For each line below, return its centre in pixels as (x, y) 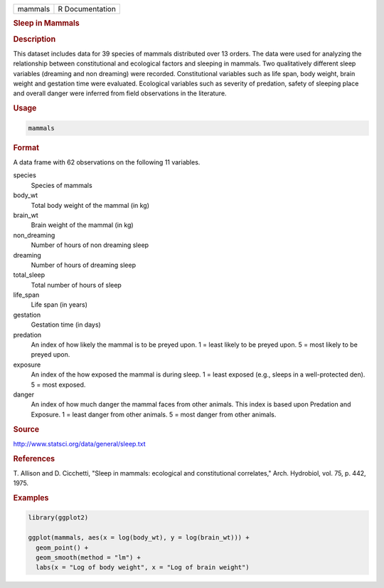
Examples (31, 498)
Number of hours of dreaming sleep (84, 265)
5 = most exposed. (58, 384)
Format (26, 147)
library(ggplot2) (58, 518)
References (34, 458)
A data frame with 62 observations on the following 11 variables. (107, 162)
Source (26, 429)
